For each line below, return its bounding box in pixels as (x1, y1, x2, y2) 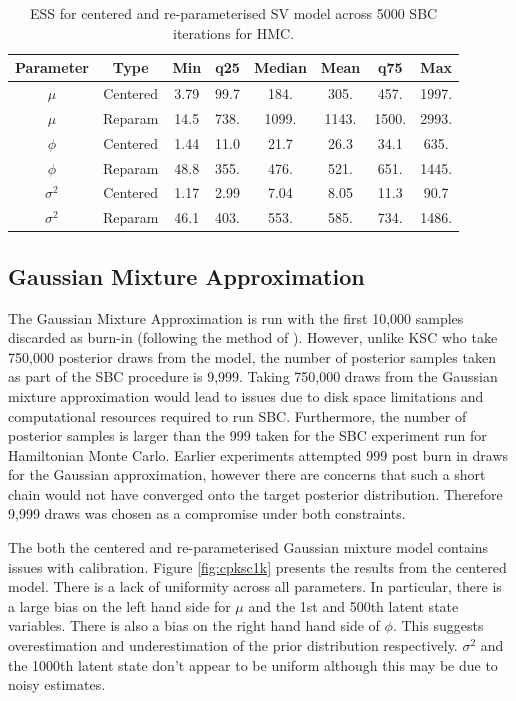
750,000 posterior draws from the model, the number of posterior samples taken (8, 346, 496, 367)
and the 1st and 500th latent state (248, 595, 459, 616)
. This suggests (392, 615, 484, 636)
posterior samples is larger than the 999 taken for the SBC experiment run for (8, 425, 487, 446)
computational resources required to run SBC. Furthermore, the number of (8, 405, 467, 426)
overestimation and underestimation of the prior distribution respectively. (8, 635, 458, 656)
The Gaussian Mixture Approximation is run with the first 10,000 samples (8, 307, 464, 328)
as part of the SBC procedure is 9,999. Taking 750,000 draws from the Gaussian (8, 366, 498, 387)
